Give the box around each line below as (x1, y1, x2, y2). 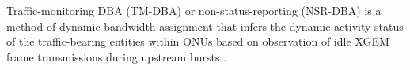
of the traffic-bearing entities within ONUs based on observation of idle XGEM (6, 33, 389, 50)
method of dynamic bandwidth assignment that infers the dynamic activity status (6, 17, 404, 34)
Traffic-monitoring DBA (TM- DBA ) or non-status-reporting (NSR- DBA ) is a (6, 2, 382, 18)
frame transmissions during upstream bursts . (6, 48, 227, 64)
